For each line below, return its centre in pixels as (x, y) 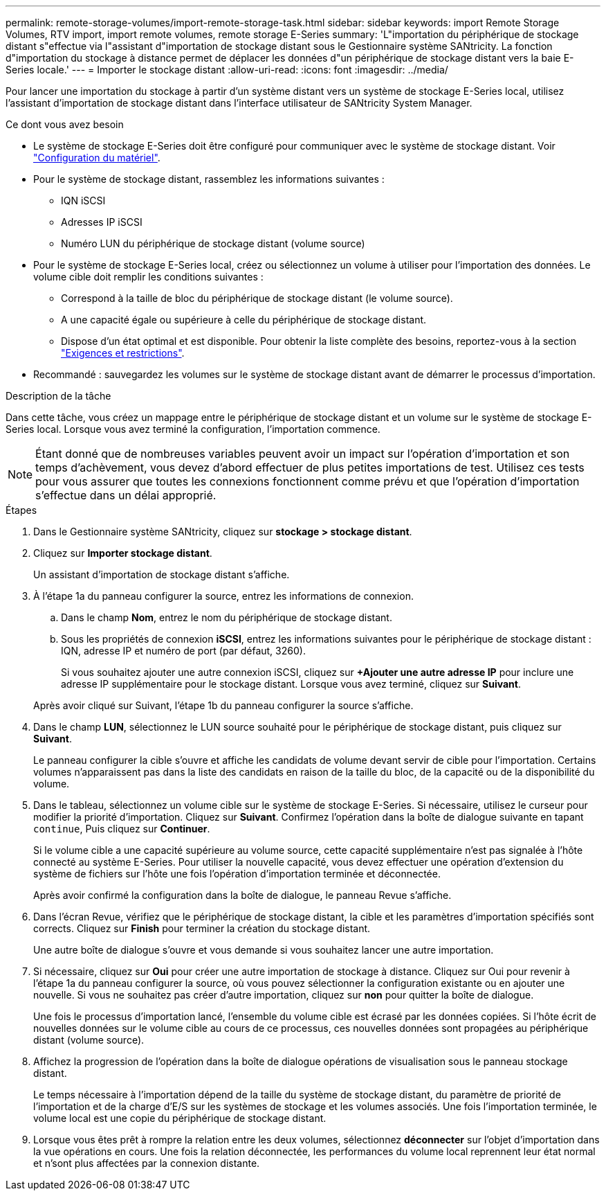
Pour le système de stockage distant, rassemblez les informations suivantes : (209, 179)
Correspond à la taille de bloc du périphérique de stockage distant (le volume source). (257, 298)
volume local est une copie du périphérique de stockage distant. (180, 1118)
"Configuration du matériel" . (97, 158)
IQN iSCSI (83, 200)
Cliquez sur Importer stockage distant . (123, 553)
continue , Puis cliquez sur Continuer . (122, 829)
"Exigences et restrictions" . (123, 353)
